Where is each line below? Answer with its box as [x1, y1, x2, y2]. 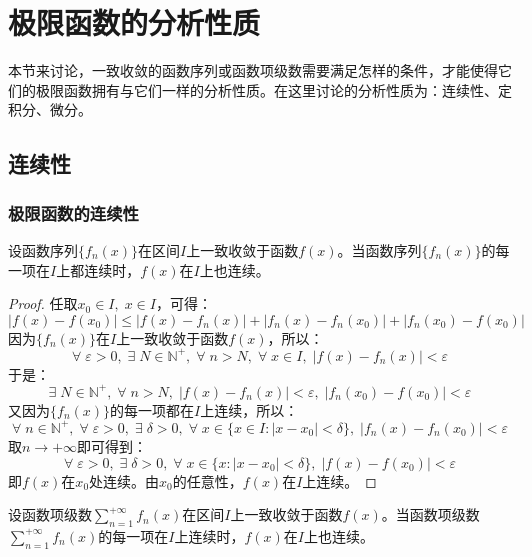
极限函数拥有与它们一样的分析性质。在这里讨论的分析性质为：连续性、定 [35, 79, 512, 100]
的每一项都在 [110, 399, 195, 420]
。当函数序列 [337, 239, 422, 260]
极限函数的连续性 [8, 200, 139, 225]
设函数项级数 [8, 504, 92, 525]
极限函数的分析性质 [8, 2, 261, 43]
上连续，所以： [200, 399, 299, 420]
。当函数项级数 [381, 504, 480, 525]
